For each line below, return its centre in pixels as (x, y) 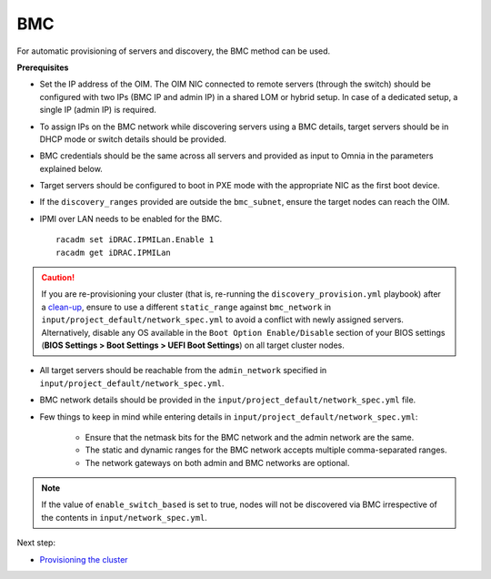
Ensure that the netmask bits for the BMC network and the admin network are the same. (250, 437)
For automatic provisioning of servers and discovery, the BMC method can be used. (174, 51)
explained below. (71, 168)
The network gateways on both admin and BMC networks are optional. (217, 462)
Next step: (36, 543)
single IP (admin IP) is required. (98, 110)
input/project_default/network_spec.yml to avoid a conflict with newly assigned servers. (223, 320)
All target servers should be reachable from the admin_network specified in (183, 371)
